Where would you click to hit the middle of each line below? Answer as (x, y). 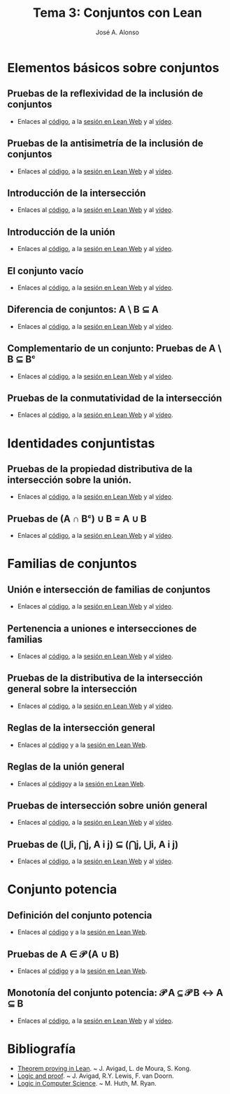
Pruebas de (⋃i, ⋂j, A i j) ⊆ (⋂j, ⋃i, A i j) (93, 844)
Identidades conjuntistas (81, 443)
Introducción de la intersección (77, 193)
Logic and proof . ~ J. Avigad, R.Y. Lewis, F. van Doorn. (95, 1076)
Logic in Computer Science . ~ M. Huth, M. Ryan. (87, 1083)
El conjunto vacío (45, 271)
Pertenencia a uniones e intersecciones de (102, 628)
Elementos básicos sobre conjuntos (113, 68)
